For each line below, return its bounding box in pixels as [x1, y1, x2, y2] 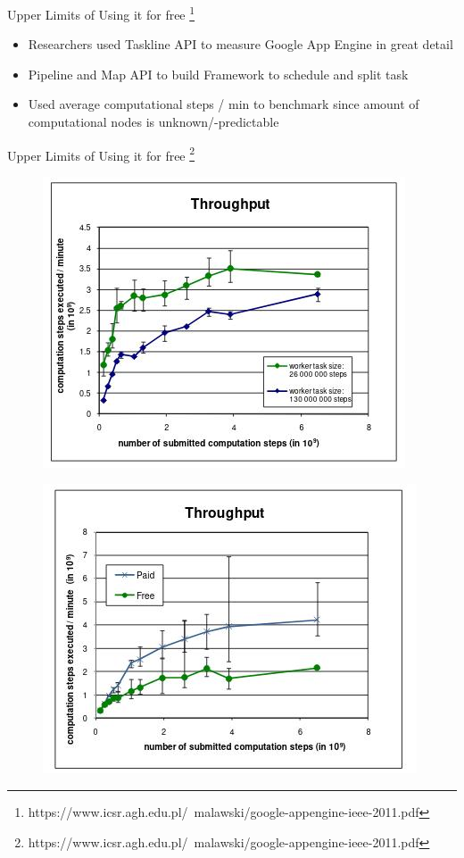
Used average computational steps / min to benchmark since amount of [28, 95, 419, 113]
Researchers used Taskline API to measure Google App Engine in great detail [28, 35, 453, 54]
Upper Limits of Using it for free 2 [7, 143, 195, 164]
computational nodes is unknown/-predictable [28, 112, 279, 131]
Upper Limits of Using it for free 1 [7, 3, 195, 23]
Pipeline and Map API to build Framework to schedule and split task [28, 64, 409, 83]
